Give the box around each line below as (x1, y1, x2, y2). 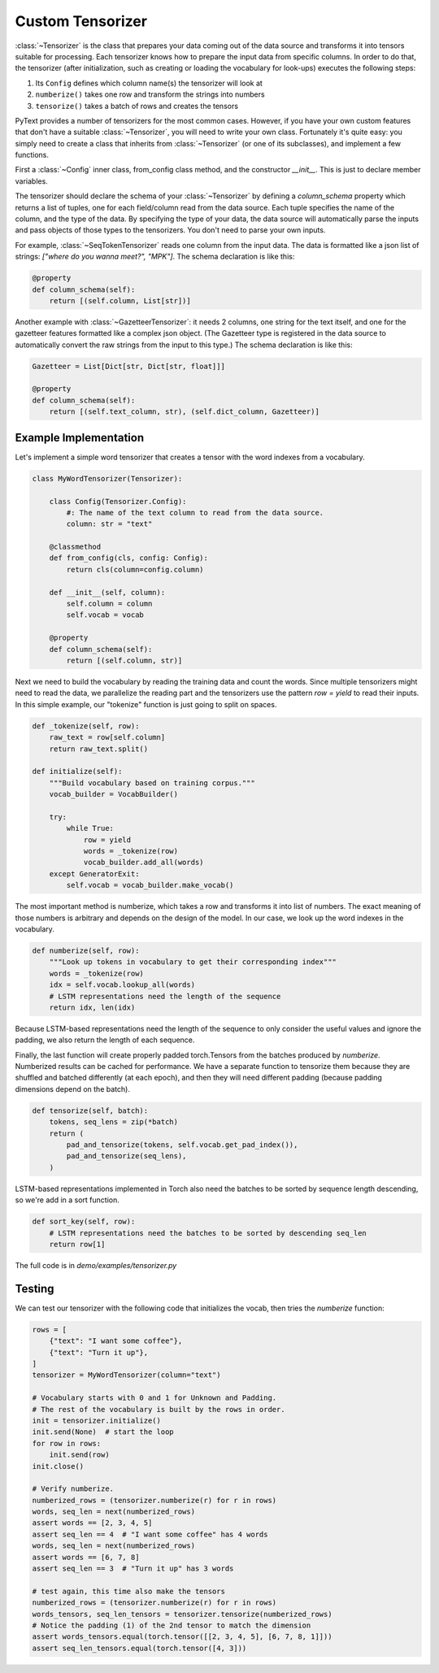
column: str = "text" (66, 519, 153, 528)
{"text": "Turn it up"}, (49, 1348, 149, 1357)
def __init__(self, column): (49, 588, 166, 597)
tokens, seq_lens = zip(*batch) (49, 1118, 179, 1127)
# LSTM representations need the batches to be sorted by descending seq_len (49, 1228, 367, 1237)
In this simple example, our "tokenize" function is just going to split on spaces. (15, 699, 277, 709)
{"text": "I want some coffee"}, (49, 1336, 183, 1345)
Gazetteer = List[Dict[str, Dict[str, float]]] (32, 362, 225, 371)
